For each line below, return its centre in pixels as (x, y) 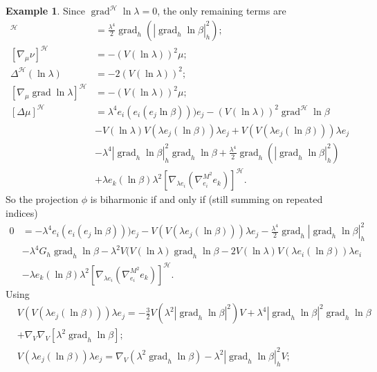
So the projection (42, 199)
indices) (22, 212)
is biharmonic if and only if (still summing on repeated (206, 199)
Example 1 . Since (45, 10)
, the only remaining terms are (222, 10)
